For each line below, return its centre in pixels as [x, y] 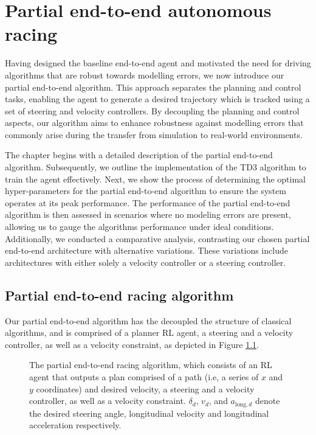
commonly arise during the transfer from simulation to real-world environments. [154, 134]
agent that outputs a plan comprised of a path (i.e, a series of [144, 376]
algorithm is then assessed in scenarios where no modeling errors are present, [148, 214]
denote [267, 401]
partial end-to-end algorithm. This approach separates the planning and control [153, 87]
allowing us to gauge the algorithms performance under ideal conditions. [139, 227]
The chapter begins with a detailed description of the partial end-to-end [139, 155]
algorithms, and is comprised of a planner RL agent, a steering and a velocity [149, 332]
